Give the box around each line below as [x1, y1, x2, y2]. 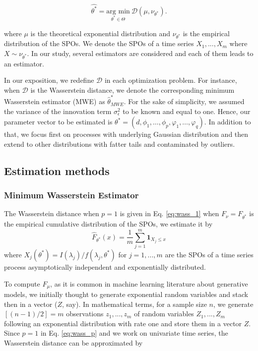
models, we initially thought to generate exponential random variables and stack [4, 289, 248, 299]
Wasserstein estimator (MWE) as [4, 96, 105, 107]
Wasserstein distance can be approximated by [4, 337, 143, 348]
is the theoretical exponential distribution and [30, 28, 171, 38]
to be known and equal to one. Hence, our [123, 106, 251, 116]
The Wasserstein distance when [4, 208, 99, 219]
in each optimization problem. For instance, [104, 75, 237, 85]
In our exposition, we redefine [4, 75, 94, 85]
